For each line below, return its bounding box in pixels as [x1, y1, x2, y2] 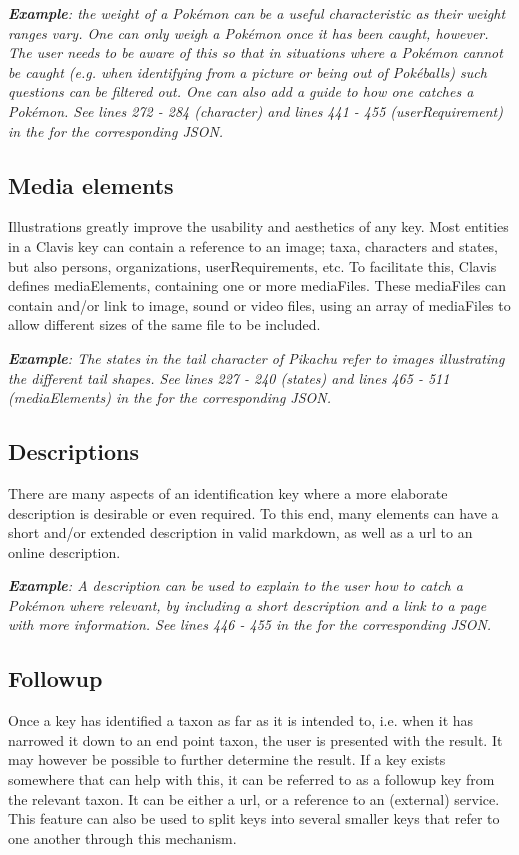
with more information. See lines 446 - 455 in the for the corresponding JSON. [8, 614, 492, 635]
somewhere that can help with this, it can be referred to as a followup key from [8, 769, 495, 790]
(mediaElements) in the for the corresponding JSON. [8, 387, 331, 408]
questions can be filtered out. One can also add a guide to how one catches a [8, 81, 474, 102]
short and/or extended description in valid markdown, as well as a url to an [8, 522, 473, 543]
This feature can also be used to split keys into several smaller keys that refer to [8, 808, 500, 829]
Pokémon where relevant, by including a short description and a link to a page [8, 594, 487, 615]
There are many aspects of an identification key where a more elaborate [8, 482, 448, 503]
